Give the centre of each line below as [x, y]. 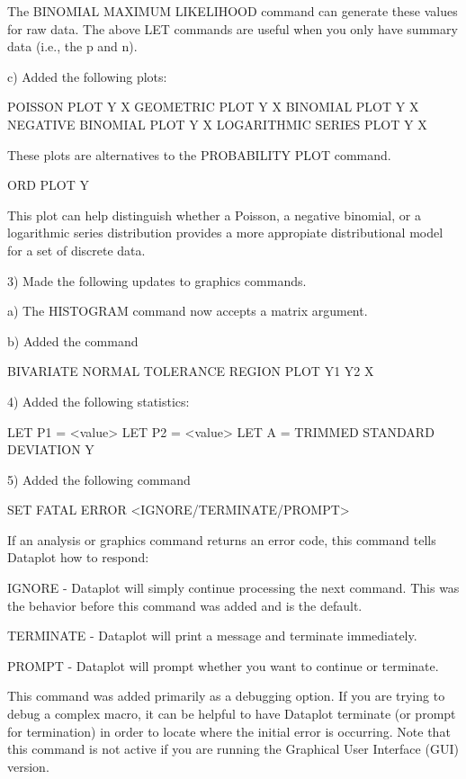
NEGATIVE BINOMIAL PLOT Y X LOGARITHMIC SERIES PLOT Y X [217, 124]
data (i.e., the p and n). [72, 46]
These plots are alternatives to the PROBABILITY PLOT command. [199, 154]
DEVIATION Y [51, 449]
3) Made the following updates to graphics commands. [157, 280]
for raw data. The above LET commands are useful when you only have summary [233, 28]
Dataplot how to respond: [78, 557]
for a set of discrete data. [76, 250]
